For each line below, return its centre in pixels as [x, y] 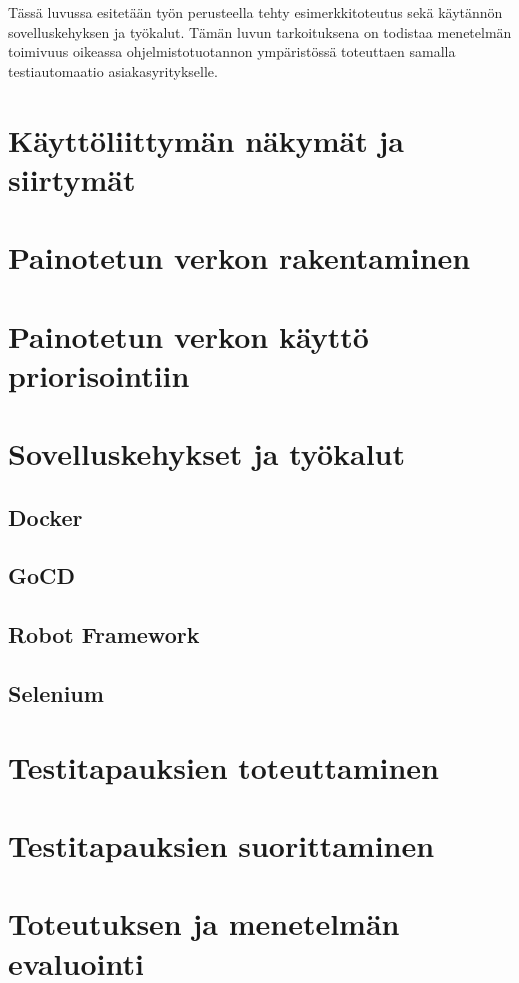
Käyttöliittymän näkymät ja [206, 139]
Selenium [56, 692]
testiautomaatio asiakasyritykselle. [113, 70]
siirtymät [72, 178]
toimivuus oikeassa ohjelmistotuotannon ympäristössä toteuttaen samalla [232, 51]
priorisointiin [99, 374]
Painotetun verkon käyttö [188, 335]
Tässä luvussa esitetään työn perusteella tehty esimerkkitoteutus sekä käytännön [255, 12]
